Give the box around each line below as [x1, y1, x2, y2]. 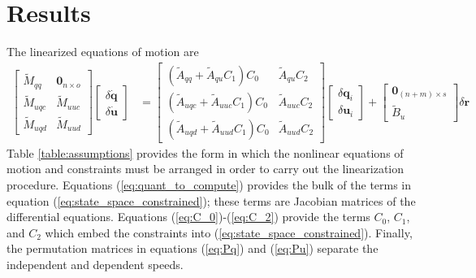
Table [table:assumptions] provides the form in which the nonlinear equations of [6, 144, 404, 161]
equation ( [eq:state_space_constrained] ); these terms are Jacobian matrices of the [6, 192, 416, 209]
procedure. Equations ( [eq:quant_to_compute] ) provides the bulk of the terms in [6, 176, 412, 193]
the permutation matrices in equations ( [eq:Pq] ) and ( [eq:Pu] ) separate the [6, 240, 379, 257]
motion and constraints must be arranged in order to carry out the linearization [6, 160, 405, 177]
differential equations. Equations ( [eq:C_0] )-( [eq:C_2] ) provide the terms [6, 208, 370, 225]
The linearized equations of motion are [6, 43, 199, 60]
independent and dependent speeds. [6, 256, 184, 272]
